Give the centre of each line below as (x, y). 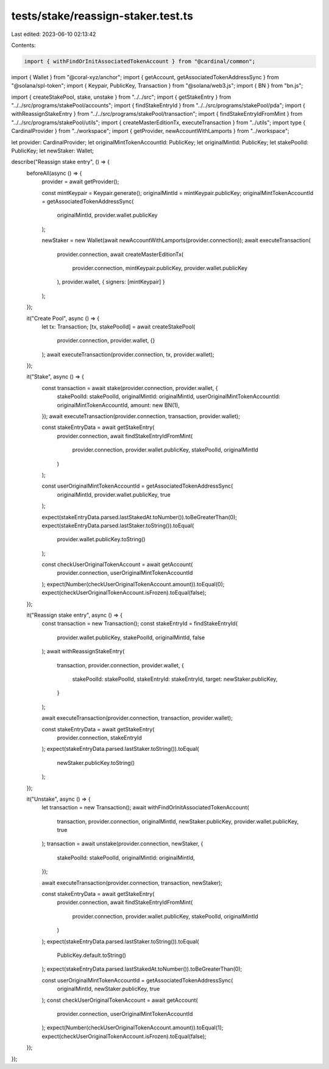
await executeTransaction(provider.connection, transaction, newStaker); (132, 883)
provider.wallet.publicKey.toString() (101, 539)
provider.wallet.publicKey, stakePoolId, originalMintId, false (131, 637)
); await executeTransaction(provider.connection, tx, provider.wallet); (128, 354)
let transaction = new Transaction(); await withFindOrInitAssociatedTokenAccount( (145, 808)
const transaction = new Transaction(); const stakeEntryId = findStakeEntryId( (140, 623)
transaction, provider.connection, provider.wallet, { (120, 665)
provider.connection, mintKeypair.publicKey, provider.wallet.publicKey (160, 268)
